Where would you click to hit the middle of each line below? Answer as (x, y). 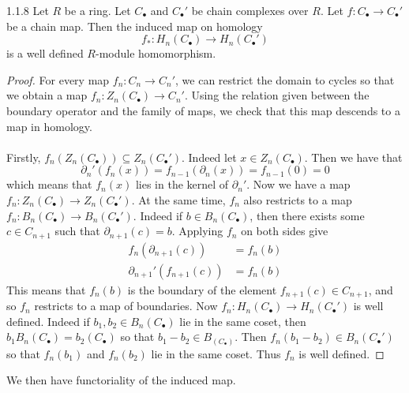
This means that (46, 289)
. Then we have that (353, 157)
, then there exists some (307, 215)
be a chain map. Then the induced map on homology (135, 26)
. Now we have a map (298, 184)
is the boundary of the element (202, 289)
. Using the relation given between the (277, 95)
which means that (49, 184)
